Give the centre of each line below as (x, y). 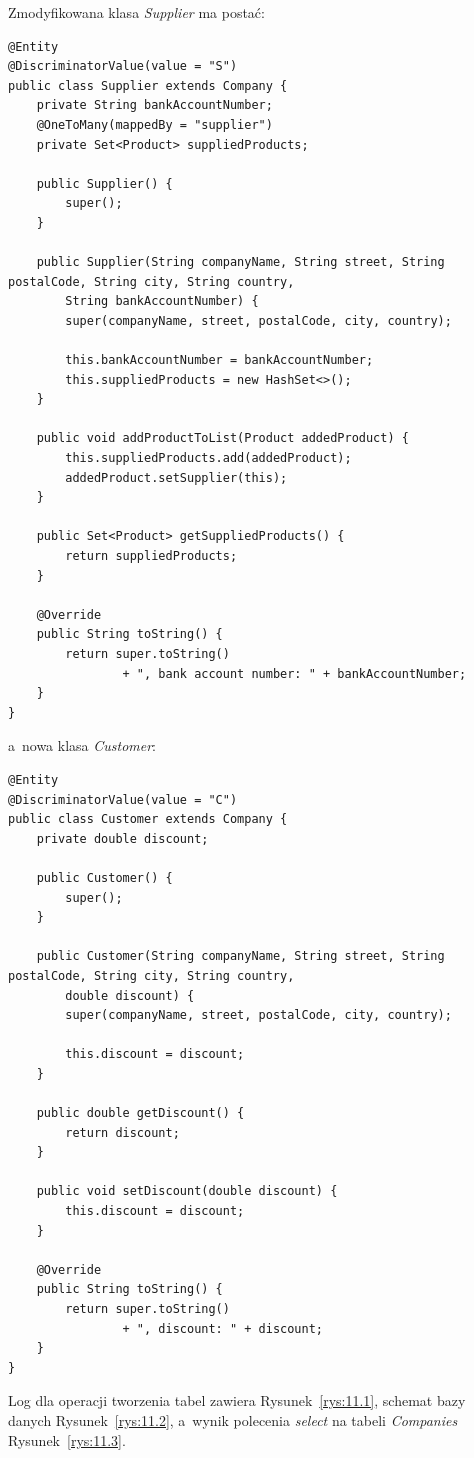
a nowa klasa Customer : (82, 745)
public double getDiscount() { (140, 1113)
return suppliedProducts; (151, 556)
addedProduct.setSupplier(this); (176, 477)
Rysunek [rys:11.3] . (67, 1439)
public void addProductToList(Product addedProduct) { (222, 438)
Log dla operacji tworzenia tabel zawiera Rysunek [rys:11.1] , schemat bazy (237, 1400)
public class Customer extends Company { (148, 819)
